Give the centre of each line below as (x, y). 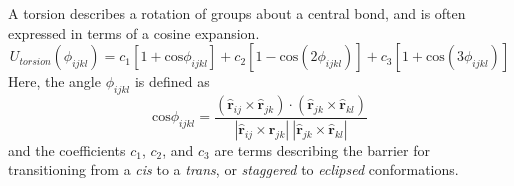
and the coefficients (67, 149)
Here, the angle (54, 81)
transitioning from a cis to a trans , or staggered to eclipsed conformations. (233, 169)
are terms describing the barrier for (322, 149)
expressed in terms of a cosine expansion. (134, 32)
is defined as (172, 81)
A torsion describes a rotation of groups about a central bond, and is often (237, 13)
